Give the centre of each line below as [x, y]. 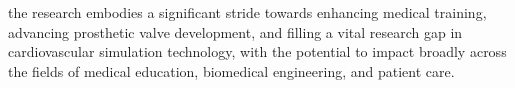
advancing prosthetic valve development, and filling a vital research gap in [235, 31]
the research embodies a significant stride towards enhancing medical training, [247, 12]
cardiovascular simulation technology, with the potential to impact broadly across [257, 51]
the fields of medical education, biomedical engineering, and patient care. [231, 70]
